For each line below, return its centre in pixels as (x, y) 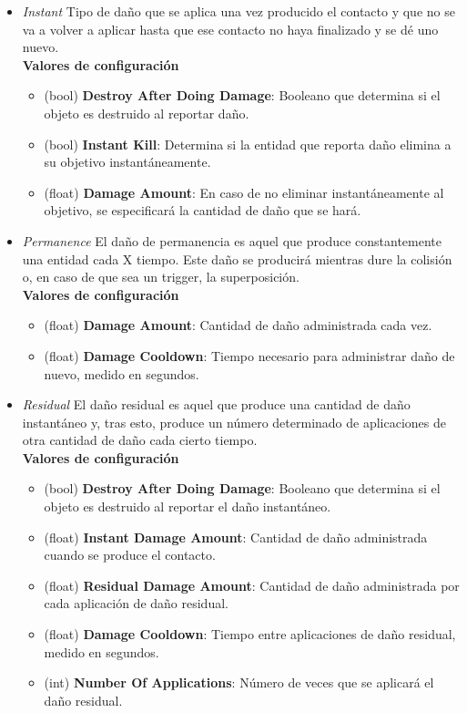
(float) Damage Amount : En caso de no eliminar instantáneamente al (244, 192)
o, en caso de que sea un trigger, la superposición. (161, 277)
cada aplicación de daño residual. (136, 603)
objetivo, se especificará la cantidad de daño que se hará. (203, 210)
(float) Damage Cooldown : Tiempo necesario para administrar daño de (249, 355)
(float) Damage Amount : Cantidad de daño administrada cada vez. (238, 325)
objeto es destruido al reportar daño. (147, 113)
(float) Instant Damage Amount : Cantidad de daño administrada (236, 537)
